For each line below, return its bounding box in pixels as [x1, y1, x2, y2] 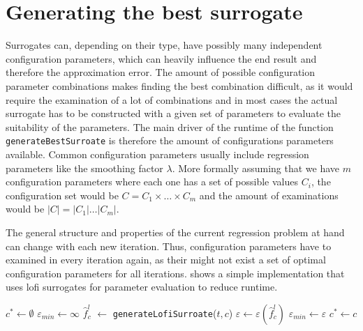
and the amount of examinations [199, 187, 339, 202]
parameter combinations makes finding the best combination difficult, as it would [6, 78, 353, 93]
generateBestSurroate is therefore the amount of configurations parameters [6, 133, 334, 148]
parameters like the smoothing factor [6, 160, 163, 175]
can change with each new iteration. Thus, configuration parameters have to [6, 238, 332, 253]
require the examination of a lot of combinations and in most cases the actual [6, 92, 338, 107]
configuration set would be [6, 187, 119, 202]
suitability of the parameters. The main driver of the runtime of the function [6, 119, 334, 134]
